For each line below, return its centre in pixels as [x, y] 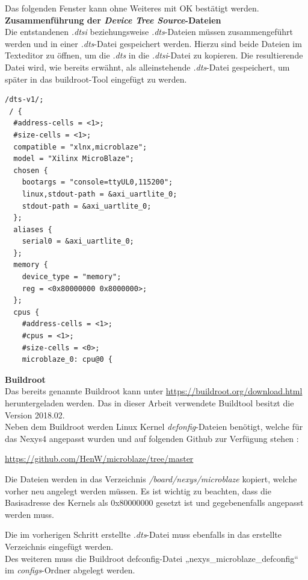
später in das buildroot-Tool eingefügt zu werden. [96, 79]
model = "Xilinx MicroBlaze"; [74, 159]
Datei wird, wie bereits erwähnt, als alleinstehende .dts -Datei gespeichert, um [147, 67]
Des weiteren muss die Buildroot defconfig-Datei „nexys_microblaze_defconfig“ [152, 558]
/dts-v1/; [24, 100]
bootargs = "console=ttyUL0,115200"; [97, 182]
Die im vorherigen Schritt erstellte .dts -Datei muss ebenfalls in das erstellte [143, 534]
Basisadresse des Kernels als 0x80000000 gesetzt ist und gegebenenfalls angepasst [154, 503]
